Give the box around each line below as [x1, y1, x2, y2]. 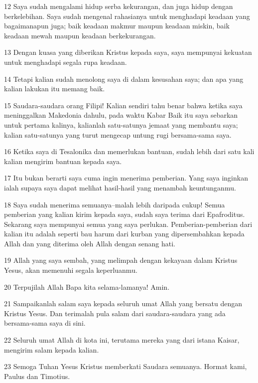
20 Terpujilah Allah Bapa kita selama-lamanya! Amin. [4, 281, 170, 292]
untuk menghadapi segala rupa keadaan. [4, 56, 127, 67]
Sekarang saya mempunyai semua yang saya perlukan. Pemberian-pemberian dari [4, 218, 253, 229]
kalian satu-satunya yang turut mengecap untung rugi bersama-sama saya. [4, 129, 232, 140]
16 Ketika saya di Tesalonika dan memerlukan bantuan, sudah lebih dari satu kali [4, 146, 255, 157]
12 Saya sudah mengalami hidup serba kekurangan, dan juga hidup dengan [4, 1, 233, 11]
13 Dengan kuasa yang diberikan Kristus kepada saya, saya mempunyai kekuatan [4, 47, 252, 57]
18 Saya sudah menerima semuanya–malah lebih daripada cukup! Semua [4, 199, 225, 209]
